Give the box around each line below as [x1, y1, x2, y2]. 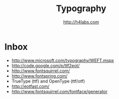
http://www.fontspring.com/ [11, 73, 68, 79]
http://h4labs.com [63, 19, 99, 25]
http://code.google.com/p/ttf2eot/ [11, 62, 80, 68]
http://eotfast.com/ [11, 83, 50, 89]
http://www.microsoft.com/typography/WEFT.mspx [11, 57, 114, 63]
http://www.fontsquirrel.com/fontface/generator [11, 88, 108, 94]
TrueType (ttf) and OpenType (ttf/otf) [11, 78, 85, 84]
